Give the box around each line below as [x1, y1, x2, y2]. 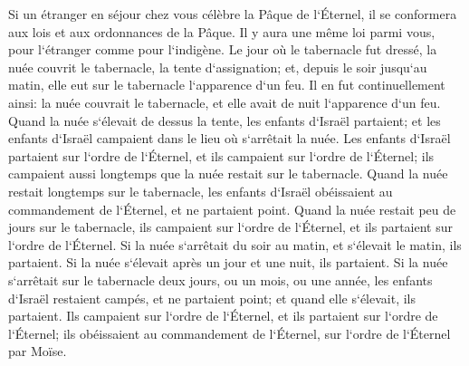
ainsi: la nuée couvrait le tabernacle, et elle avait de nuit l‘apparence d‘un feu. [8, 92, 441, 111]
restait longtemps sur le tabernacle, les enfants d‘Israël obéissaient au [8, 181, 393, 200]
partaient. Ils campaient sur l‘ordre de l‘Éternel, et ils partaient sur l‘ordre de [8, 306, 438, 325]
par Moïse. [8, 342, 67, 361]
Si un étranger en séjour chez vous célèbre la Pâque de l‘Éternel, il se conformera [8, 5, 457, 23]
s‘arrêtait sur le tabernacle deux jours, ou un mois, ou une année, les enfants [8, 270, 433, 289]
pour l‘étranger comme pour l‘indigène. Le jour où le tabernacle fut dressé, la [8, 40, 437, 59]
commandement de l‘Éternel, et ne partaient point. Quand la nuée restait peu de [8, 199, 456, 218]
